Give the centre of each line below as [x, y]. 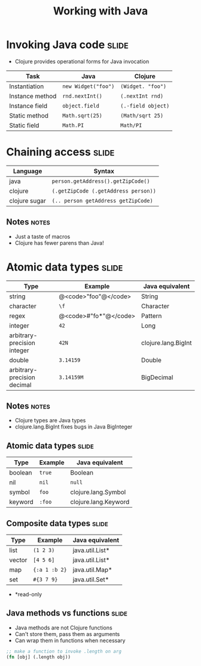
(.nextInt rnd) [142, 96]
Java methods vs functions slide [67, 613]
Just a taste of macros [42, 236]
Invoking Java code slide [67, 45]
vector [18, 560]
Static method [29, 115]
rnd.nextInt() [83, 96]
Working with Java [100, 11]
